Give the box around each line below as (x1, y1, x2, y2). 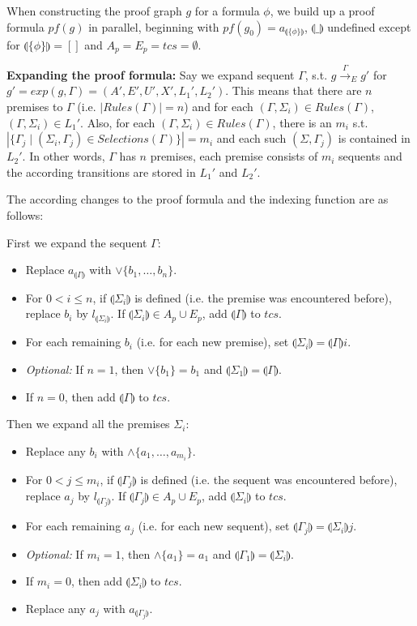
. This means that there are (225, 82, 362, 99)
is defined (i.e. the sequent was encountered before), (140, 470, 398, 487)
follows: (6, 207, 44, 223)
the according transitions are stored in (6, 163, 196, 180)
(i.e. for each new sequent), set (138, 517, 290, 534)
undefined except (327, 18, 411, 35)
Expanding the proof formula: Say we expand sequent (6, 66, 295, 83)
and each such (216, 130, 287, 147)
